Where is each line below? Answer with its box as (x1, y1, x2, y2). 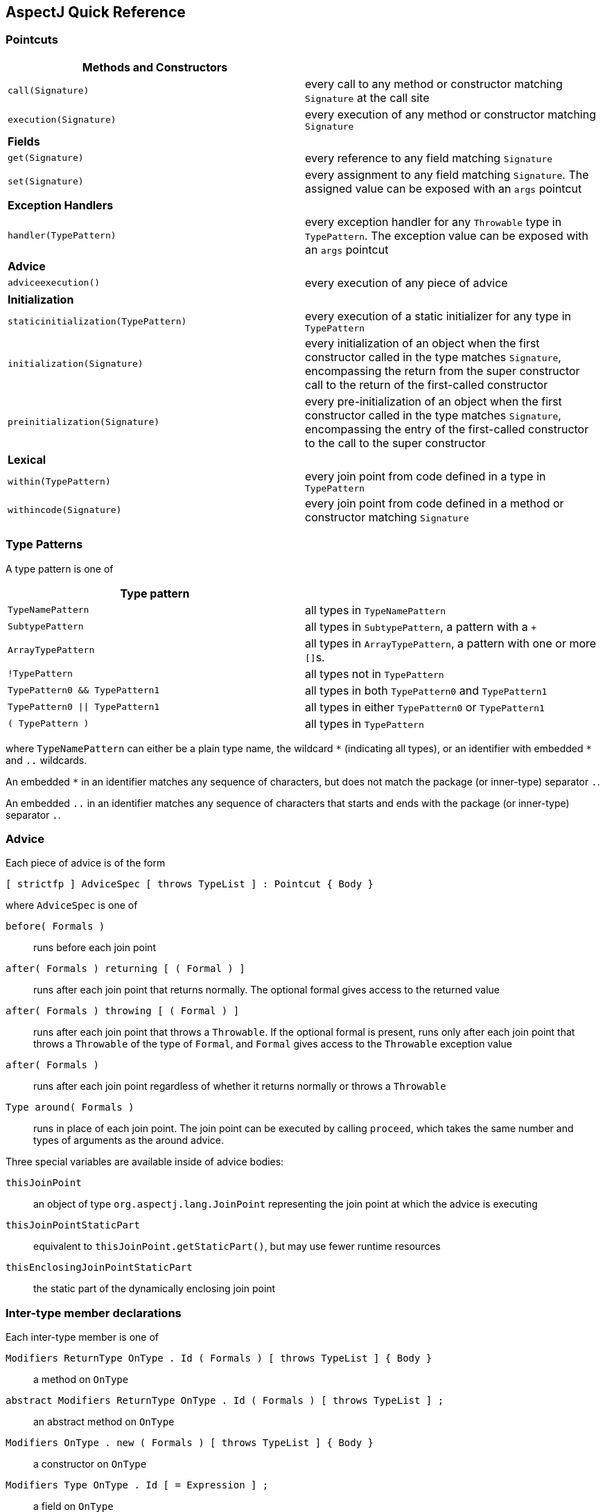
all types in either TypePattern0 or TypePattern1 (305, 699, 545, 714)
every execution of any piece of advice (305, 275, 508, 290)
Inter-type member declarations (6, 1305, 182, 1320)
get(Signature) (8, 153, 84, 164)
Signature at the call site (305, 90, 430, 105)
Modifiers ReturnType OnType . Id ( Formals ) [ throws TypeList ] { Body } (6, 1353, 432, 1364)
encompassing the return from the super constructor (305, 363, 580, 378)
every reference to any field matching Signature (305, 150, 553, 165)
